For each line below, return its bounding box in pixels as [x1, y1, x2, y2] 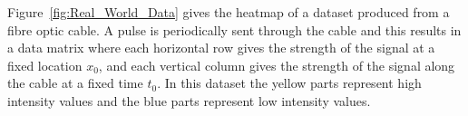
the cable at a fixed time [7, 73, 143, 92]
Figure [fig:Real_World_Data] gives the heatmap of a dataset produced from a [7, 3, 450, 21]
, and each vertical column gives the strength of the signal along [98, 55, 455, 74]
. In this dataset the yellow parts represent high [157, 73, 422, 92]
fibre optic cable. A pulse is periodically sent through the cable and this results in [7, 20, 462, 39]
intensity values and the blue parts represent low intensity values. [7, 91, 371, 110]
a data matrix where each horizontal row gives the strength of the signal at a [7, 38, 435, 57]
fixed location [7, 55, 83, 74]
